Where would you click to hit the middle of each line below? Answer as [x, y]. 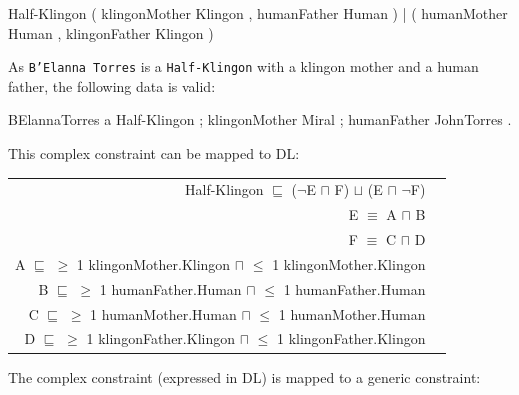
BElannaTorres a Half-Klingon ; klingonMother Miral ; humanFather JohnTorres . [260, 119]
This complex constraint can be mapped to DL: [154, 153]
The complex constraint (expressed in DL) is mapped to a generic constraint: [244, 376]
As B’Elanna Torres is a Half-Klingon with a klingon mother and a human [243, 66]
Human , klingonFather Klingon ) [111, 32]
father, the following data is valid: [112, 85]
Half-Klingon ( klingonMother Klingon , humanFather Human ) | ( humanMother [258, 13]
